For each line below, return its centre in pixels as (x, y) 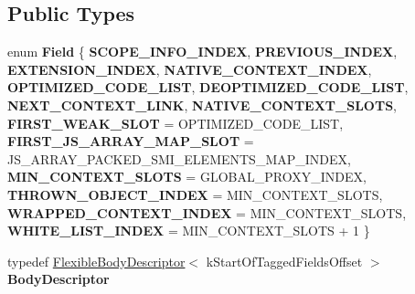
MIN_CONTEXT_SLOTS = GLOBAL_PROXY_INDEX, (187, 177)
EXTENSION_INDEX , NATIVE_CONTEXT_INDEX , (190, 69)
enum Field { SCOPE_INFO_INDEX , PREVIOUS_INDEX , (202, 52)
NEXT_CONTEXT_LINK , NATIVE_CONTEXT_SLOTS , (202, 105)
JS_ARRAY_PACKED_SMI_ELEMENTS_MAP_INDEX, (179, 158)
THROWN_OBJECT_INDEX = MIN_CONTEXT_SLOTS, (195, 194)
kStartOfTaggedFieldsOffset (284, 261)
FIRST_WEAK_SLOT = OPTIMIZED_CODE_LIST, (176, 123)
